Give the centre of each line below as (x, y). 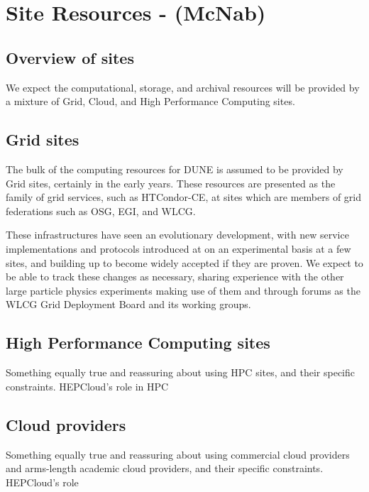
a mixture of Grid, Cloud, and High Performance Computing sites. (150, 101)
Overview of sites (70, 57)
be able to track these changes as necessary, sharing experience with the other (175, 277)
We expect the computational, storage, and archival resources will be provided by (183, 87)
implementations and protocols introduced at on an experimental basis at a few (178, 248)
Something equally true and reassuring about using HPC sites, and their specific (181, 372)
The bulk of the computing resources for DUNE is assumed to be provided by (175, 169)
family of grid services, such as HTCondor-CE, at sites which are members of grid (184, 197)
